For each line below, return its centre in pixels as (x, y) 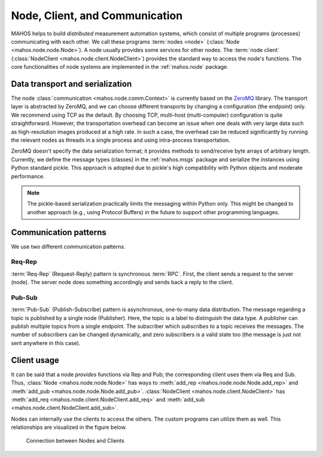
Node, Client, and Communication (97, 16)
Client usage (35, 360)
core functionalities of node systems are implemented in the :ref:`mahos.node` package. (120, 67)
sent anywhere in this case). (46, 343)
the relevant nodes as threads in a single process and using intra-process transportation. (121, 140)
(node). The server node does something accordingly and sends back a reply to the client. (122, 282)
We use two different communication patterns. (68, 246)
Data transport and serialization (71, 84)
